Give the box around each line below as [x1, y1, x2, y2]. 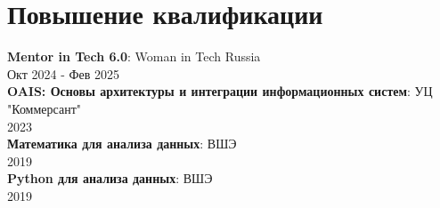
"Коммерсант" [7, 99, 81, 117]
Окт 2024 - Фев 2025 [7, 64, 120, 83]
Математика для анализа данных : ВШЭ [7, 134, 237, 153]
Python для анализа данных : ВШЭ [7, 169, 213, 188]
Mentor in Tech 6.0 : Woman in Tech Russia [7, 47, 261, 66]
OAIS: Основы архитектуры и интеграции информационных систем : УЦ [7, 82, 433, 100]
